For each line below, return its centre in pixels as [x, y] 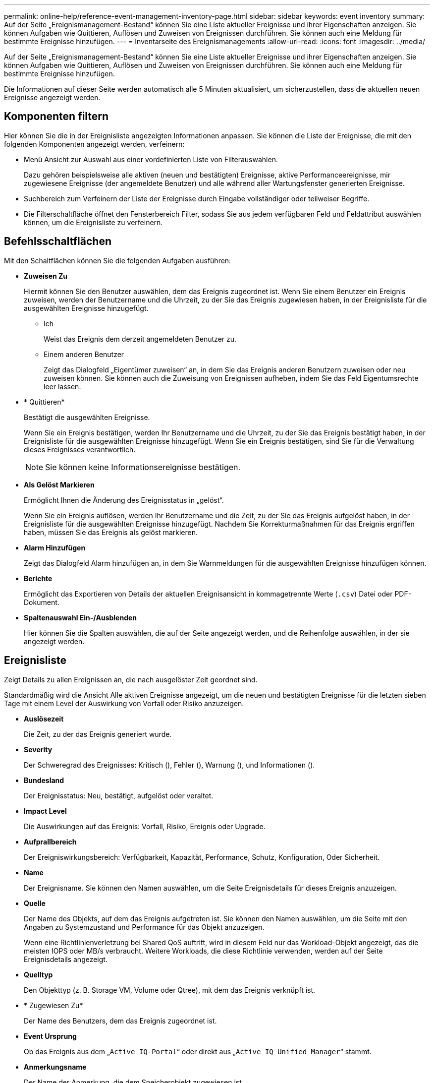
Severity [38, 749]
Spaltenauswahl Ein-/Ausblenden [81, 617]
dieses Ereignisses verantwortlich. [80, 449]
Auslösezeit [44, 719]
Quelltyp [38, 974]
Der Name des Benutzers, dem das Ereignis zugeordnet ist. [120, 1021]
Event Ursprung [50, 1036]
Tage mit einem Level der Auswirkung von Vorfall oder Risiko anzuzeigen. [124, 703]
